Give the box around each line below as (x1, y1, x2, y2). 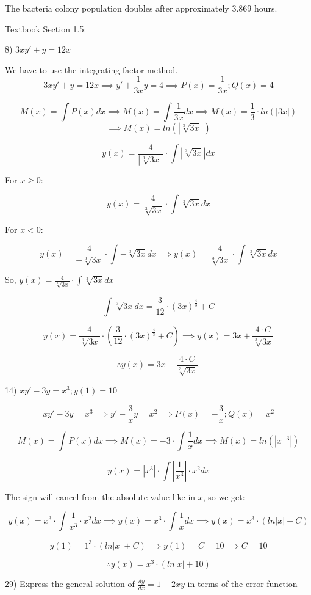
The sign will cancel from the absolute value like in (5, 490, 196, 503)
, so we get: (202, 490, 245, 503)
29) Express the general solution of (5, 577, 135, 590)
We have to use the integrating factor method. (5, 63, 178, 76)
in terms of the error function (187, 577, 298, 590)
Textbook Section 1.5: (5, 22, 87, 35)
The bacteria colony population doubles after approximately (5, 2, 229, 14)
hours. (254, 2, 277, 14)
